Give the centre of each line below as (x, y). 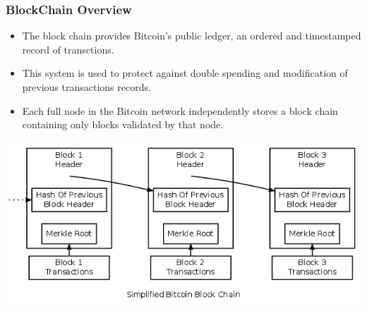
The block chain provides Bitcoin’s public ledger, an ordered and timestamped (192, 36)
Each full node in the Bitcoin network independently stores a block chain (180, 110)
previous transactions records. (86, 87)
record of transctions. (68, 49)
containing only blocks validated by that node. (123, 124)
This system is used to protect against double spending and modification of (185, 73)
